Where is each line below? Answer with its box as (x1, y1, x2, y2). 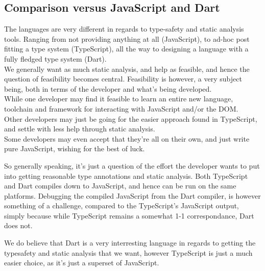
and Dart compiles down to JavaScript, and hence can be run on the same (4, 180, 236, 191)
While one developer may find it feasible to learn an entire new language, (4, 93, 233, 104)
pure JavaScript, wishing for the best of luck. (4, 143, 145, 154)
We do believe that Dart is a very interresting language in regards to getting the (4, 237, 256, 248)
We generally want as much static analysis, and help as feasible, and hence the (4, 63, 250, 74)
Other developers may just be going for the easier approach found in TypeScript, (4, 113, 257, 124)
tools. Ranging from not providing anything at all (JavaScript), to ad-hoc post (4, 33, 250, 44)
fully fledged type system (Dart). (4, 53, 107, 64)
